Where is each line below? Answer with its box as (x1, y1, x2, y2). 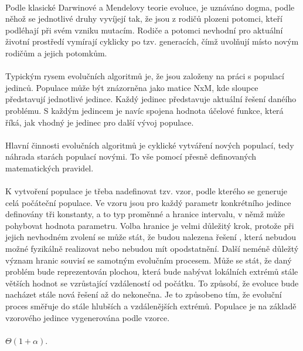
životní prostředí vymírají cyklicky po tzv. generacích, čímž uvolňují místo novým (5, 35, 299, 48)
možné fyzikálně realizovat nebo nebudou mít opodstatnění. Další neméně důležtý (5, 242, 299, 255)
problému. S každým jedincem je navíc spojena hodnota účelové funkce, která (5, 104, 284, 116)
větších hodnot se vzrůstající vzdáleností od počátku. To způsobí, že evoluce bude (5, 276, 299, 289)
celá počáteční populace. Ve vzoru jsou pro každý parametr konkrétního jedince (5, 196, 291, 208)
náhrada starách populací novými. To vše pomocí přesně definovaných (5, 150, 257, 163)
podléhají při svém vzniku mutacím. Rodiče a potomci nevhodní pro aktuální (5, 23, 283, 36)
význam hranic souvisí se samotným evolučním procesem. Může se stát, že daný (5, 254, 292, 266)
